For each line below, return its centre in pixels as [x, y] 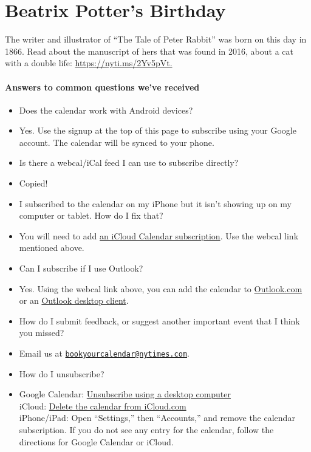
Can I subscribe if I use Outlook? [81, 268]
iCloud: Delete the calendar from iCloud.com [103, 406]
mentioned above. [52, 248]
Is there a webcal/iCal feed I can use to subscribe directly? [129, 163]
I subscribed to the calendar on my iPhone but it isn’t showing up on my [155, 203]
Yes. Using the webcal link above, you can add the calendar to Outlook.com [161, 288]
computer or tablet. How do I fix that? [91, 215]
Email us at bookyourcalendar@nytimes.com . [104, 353]
